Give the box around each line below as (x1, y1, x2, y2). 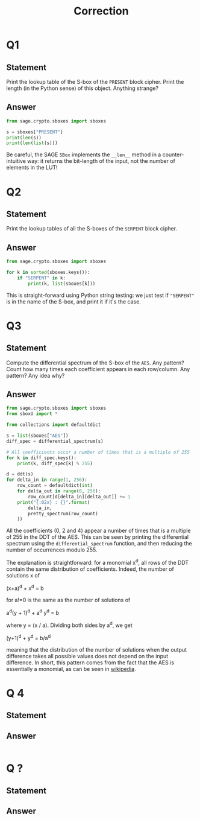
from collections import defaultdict (6, 422, 101, 428)
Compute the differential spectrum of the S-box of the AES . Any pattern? (6, 359, 185, 366)
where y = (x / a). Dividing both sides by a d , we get (6, 620, 133, 629)
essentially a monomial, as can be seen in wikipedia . (6, 665, 136, 672)
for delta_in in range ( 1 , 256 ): (6, 477, 87, 483)
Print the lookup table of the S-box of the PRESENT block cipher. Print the (6, 78, 184, 85)
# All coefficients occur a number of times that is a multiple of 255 (6, 449, 190, 455)
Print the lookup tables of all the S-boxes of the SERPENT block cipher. (6, 225, 178, 232)
